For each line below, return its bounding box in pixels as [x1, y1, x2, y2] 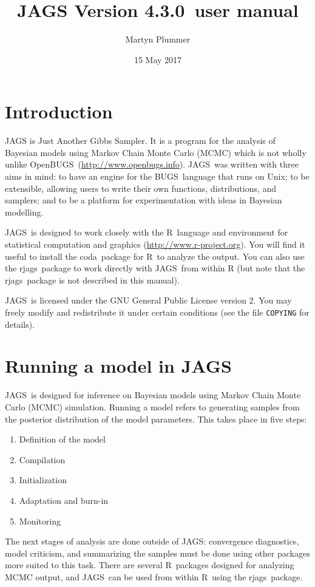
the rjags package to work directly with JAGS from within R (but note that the [5, 262, 305, 274]
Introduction [5, 99, 113, 124]
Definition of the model [19, 433, 106, 446]
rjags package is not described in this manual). [5, 273, 180, 286]
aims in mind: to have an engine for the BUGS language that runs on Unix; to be [5, 170, 310, 183]
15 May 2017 [134, 53, 182, 66]
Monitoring [19, 514, 61, 527]
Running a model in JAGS [5, 353, 232, 378]
